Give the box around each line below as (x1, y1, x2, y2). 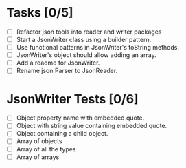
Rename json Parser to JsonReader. (16, 67, 118, 75)
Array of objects (16, 137, 62, 145)
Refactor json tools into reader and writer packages (16, 28, 162, 36)
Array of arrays (16, 153, 60, 161)
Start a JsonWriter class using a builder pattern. (16, 36, 152, 43)
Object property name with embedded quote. (16, 114, 145, 122)
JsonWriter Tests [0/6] (6, 91, 139, 107)
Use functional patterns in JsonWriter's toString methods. (16, 43, 180, 52)
